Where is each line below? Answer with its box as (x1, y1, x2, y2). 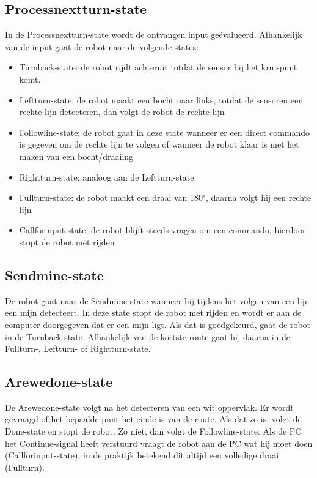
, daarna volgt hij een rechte (205, 191, 312, 204)
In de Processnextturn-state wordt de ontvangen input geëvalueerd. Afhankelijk (5, 28, 302, 41)
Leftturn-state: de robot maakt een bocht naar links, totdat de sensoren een (19, 93, 304, 106)
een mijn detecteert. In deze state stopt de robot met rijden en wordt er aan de (5, 306, 302, 319)
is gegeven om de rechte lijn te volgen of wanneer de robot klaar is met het (19, 138, 299, 151)
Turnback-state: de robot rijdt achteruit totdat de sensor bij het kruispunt (19, 61, 297, 73)
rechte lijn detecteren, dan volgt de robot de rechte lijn (19, 105, 225, 118)
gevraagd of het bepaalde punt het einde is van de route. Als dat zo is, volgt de (5, 413, 302, 425)
